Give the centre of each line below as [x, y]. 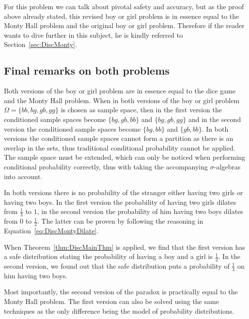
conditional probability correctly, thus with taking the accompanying [106, 166]
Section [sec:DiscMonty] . [40, 44]
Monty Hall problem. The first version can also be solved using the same [111, 301]
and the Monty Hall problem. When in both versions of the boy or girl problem [122, 100]
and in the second [215, 119]
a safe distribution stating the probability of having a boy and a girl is [108, 256]
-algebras [227, 166]
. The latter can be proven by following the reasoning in [120, 221]
